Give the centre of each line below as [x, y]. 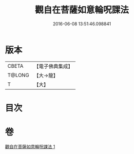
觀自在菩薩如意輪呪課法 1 [30, 146]
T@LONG [18, 75]
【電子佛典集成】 [53, 66]
